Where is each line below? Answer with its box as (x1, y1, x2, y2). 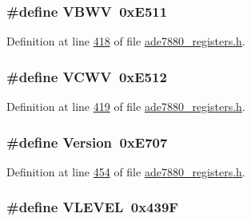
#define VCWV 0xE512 (6, 66, 167, 86)
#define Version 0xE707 (6, 132, 168, 152)
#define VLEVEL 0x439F (6, 197, 179, 217)
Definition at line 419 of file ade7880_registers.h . (6, 98, 245, 115)
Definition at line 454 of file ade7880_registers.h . (6, 163, 245, 180)
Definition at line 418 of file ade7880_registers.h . (6, 33, 245, 49)
